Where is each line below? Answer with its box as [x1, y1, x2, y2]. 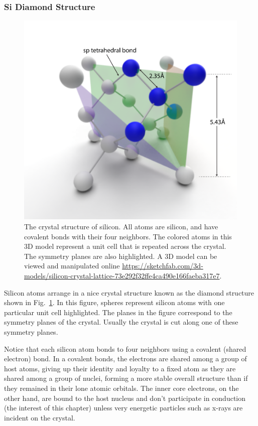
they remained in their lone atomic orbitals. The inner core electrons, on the [4, 382, 239, 393]
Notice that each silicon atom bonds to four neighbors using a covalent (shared [4, 343, 246, 354]
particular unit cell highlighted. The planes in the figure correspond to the [4, 307, 232, 317]
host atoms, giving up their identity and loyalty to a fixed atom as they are [4, 363, 236, 373]
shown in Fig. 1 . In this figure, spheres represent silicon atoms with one [4, 297, 225, 308]
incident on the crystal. [4, 412, 75, 422]
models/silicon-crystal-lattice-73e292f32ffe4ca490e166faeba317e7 [24, 270, 220, 281]
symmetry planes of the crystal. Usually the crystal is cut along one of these [4, 317, 238, 327]
